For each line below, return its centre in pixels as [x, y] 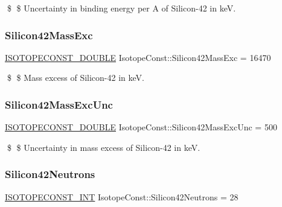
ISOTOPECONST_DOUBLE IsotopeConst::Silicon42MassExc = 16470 [138, 57]
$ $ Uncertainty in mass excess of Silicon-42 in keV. [104, 147]
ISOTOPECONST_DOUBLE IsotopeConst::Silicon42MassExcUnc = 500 [141, 127]
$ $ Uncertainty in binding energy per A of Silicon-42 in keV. [121, 8]
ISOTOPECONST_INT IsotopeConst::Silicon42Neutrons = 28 [122, 196]
